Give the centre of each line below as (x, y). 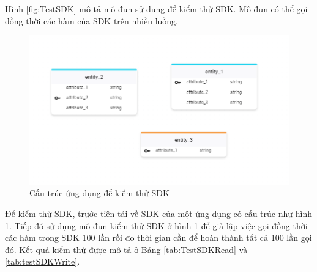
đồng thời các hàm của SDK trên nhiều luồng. (91, 20)
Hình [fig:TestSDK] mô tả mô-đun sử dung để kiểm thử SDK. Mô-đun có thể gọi (156, 9)
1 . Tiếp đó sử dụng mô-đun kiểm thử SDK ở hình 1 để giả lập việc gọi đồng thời (156, 225)
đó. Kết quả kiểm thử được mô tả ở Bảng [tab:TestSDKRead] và (126, 249)
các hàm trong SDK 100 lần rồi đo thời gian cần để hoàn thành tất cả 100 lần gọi (158, 237)
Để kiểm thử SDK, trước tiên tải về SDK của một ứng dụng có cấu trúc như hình (158, 213)
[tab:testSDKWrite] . (43, 261)
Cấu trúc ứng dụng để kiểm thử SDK (99, 193)
